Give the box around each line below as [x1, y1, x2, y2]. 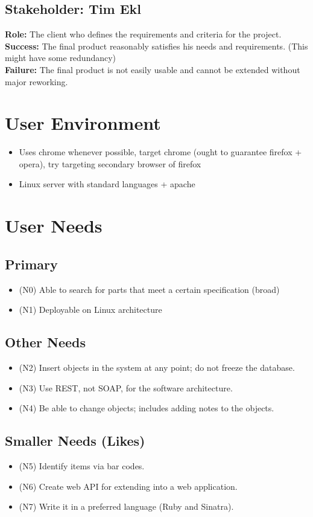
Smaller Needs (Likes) [5, 431, 145, 450]
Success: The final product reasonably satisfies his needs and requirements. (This [5, 39, 308, 52]
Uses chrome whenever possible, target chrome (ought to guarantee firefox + [19, 146, 302, 158]
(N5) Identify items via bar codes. [19, 460, 145, 472]
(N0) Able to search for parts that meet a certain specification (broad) [19, 283, 280, 295]
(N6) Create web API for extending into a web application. [19, 480, 238, 492]
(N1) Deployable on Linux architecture [19, 303, 162, 316]
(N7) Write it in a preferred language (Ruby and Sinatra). [19, 500, 234, 513]
